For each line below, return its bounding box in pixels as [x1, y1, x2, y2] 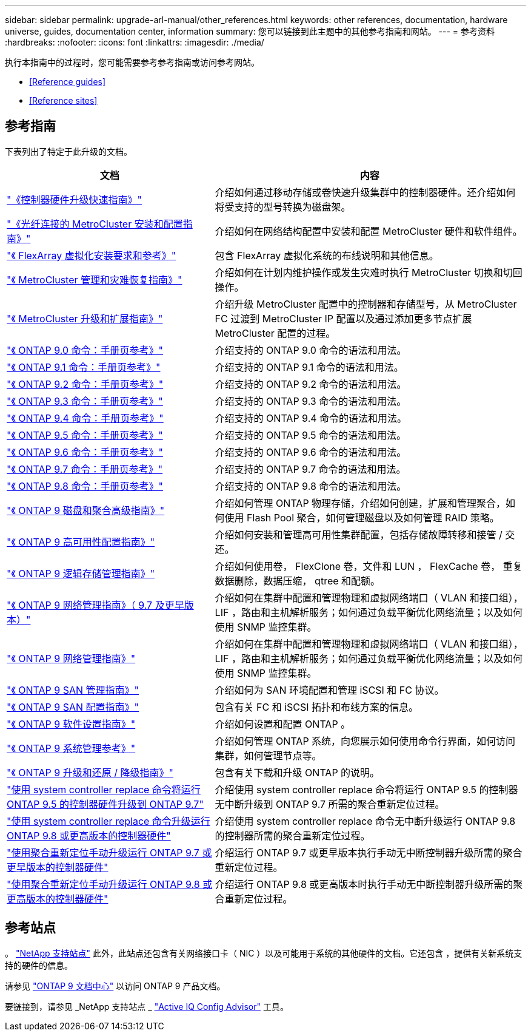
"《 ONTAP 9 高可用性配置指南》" [7, 535, 155, 548]
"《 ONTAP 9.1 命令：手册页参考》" [7, 361, 161, 373]
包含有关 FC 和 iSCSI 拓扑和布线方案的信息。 [215, 700, 419, 713]
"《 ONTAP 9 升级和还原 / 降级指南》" [7, 766, 173, 779]
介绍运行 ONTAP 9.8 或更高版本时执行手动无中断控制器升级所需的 [215, 878, 513, 890]
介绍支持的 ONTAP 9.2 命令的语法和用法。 [215, 377, 407, 390]
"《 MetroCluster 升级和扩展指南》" [7, 312, 163, 325]
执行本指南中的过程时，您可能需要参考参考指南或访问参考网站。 [5, 57, 259, 67]
